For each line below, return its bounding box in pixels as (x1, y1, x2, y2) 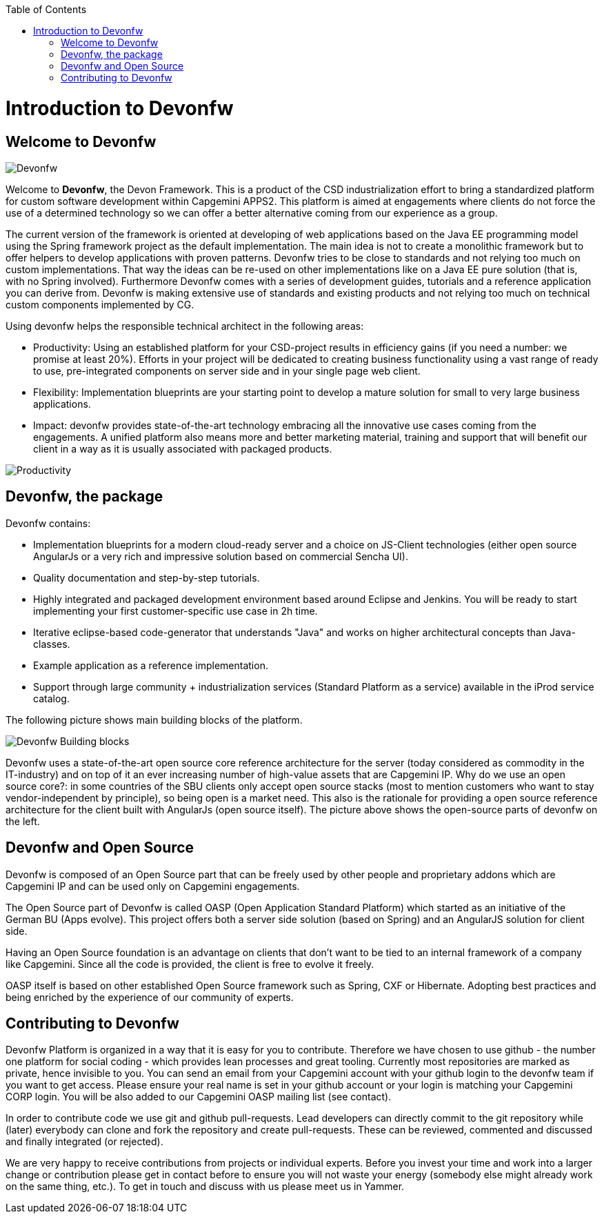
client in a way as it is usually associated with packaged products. (33, 442, 332, 455)
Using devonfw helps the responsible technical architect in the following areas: (6, 319, 364, 332)
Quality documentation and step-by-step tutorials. (33, 571, 260, 584)
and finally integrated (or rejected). (6, 1136, 163, 1148)
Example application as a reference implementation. (33, 659, 268, 671)
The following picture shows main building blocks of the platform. (6, 713, 303, 726)
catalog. (33, 692, 70, 704)
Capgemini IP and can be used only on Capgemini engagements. (6, 880, 300, 892)
